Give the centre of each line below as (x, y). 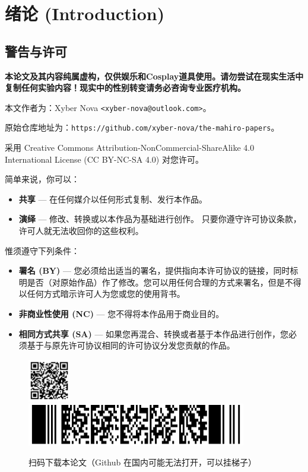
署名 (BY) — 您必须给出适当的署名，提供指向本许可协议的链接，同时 (154, 270)
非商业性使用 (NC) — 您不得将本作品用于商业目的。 (121, 314)
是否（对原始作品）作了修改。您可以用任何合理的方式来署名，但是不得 (164, 282)
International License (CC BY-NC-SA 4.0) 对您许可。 (104, 159)
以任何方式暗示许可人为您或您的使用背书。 (102, 294)
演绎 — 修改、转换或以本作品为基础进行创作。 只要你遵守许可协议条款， (160, 219)
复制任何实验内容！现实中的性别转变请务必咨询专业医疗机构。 (125, 88)
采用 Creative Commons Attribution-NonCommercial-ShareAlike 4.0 (130, 148)
